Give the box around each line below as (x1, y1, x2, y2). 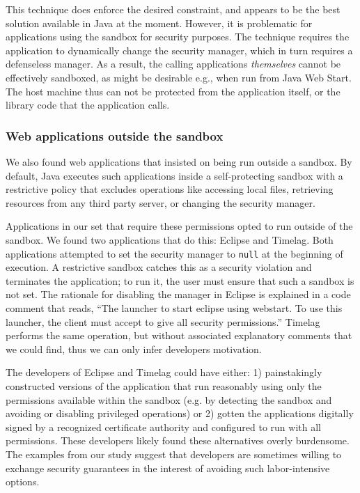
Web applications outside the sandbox (6, 127, 224, 144)
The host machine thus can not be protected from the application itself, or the (6, 84, 341, 98)
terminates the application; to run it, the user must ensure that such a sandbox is (6, 273, 354, 288)
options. (6, 474, 40, 489)
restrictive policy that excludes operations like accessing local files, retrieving (6, 182, 334, 196)
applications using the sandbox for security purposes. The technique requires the (6, 29, 350, 44)
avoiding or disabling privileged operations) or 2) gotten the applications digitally (6, 406, 354, 421)
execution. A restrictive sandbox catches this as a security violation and (6, 260, 312, 274)
